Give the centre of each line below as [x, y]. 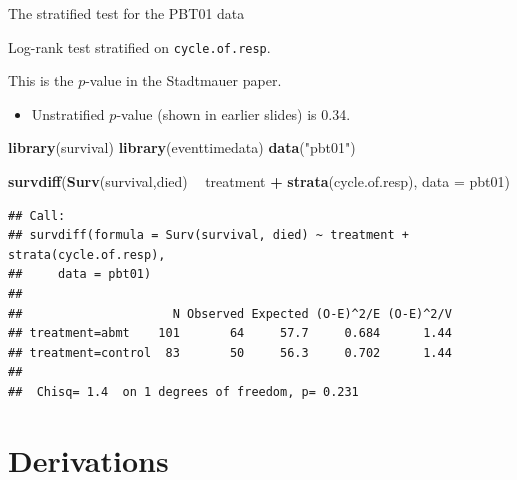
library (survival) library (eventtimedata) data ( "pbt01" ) [182, 147]
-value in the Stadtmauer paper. [183, 80]
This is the [41, 80]
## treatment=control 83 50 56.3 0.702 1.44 [230, 352]
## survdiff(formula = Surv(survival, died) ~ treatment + [208, 235]
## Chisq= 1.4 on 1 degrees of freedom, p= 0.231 [183, 391]
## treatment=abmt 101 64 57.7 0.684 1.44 [230, 333]
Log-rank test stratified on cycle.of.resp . [139, 46]
